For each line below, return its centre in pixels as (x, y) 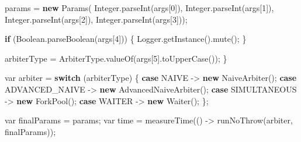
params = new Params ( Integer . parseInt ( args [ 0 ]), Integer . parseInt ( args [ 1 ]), (139, 8)
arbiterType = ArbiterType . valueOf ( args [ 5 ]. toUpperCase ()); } (116, 58)
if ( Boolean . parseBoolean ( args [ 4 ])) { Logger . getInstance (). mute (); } (126, 39)
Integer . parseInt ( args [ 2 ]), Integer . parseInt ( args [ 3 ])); (96, 19)
